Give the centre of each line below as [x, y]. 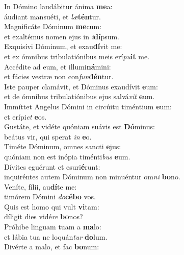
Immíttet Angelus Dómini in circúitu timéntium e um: [88, 106]
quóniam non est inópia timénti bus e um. [67, 156]
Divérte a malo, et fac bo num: [52, 247]
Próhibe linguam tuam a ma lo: [53, 227]
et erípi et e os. [25, 116]
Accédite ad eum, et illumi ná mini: [58, 66]
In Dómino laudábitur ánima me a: [58, 6]
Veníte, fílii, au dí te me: [41, 186]
